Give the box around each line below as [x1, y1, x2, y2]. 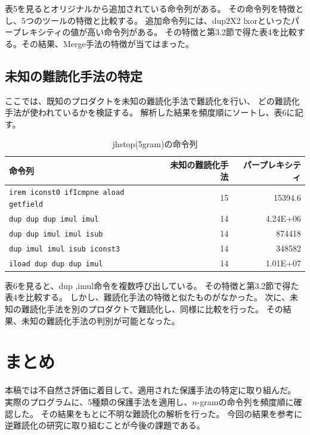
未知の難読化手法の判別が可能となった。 [21, 314, 180, 327]
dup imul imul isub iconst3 [9, 244, 120, 253]
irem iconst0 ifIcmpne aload [9, 188, 125, 197]
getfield [9, 200, 44, 209]
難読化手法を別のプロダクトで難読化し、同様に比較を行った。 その [21, 303, 283, 315]
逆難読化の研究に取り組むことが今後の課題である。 [5, 419, 205, 431]
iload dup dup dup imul [9, 259, 103, 268]
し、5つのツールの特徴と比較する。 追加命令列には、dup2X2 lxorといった [5, 14, 291, 26]
